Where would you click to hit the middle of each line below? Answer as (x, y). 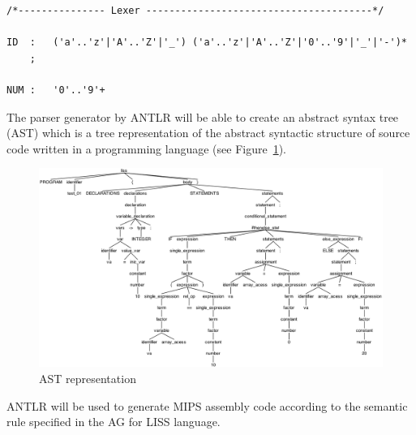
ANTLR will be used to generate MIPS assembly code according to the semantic (207, 405)
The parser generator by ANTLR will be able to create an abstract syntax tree (203, 116)
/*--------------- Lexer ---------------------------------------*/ (195, 11)
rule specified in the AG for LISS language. (114, 422)
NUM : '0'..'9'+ (56, 90)
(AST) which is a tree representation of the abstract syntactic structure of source (208, 133)
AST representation (88, 379)
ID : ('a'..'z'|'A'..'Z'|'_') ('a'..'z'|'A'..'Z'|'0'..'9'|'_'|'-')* (207, 43)
